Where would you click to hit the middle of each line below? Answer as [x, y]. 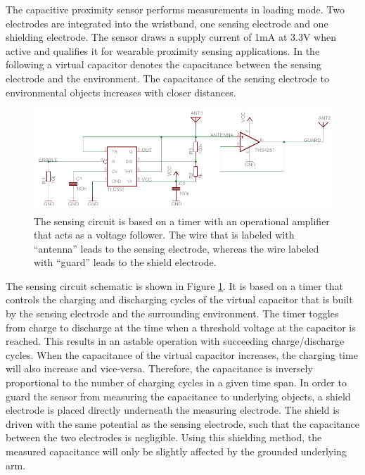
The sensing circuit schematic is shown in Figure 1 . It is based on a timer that [174, 285]
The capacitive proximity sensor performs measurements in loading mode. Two [175, 9]
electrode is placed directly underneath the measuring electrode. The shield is [173, 410]
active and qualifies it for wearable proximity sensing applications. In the [163, 50]
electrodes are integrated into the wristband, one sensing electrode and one [167, 23]
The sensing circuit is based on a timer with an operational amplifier [182, 221]
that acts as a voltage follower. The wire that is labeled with [164, 235]
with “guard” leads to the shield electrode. [125, 262]
